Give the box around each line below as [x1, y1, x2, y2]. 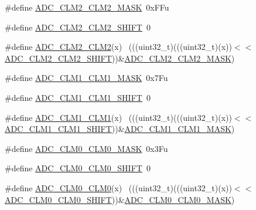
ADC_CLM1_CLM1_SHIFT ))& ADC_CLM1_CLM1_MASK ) [5, 123, 235, 135]
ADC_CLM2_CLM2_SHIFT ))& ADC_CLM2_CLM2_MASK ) [5, 52, 235, 64]
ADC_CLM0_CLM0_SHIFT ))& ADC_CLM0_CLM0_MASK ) [5, 193, 235, 205]
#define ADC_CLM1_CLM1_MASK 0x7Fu [5, 72, 168, 84]
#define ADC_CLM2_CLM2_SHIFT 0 [5, 21, 151, 33]
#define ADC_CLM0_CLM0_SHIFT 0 [5, 162, 151, 174]
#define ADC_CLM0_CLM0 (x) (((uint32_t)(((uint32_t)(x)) [5, 181, 232, 194]
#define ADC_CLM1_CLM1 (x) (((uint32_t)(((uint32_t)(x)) [5, 111, 232, 123]
